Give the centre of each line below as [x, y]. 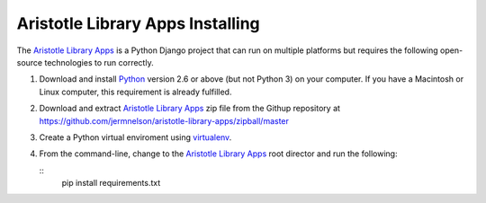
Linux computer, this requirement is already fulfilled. [135, 92]
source [30, 62]
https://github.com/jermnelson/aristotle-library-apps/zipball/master [164, 120]
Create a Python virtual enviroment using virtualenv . [135, 137]
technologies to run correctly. [99, 62]
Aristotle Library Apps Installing [138, 23]
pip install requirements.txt [111, 183]
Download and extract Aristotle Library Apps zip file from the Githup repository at [190, 109]
